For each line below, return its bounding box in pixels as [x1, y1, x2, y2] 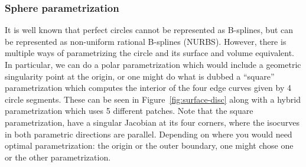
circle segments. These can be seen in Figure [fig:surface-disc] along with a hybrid [5, 93, 301, 105]
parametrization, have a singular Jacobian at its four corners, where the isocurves [5, 116, 300, 128]
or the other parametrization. [5, 150, 111, 163]
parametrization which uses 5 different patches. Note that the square [5, 104, 253, 117]
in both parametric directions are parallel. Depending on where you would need [5, 127, 292, 140]
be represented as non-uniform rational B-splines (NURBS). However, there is [5, 35, 287, 47]
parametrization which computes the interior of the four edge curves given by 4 [5, 81, 291, 94]
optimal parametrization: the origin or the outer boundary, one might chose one [5, 139, 294, 152]
